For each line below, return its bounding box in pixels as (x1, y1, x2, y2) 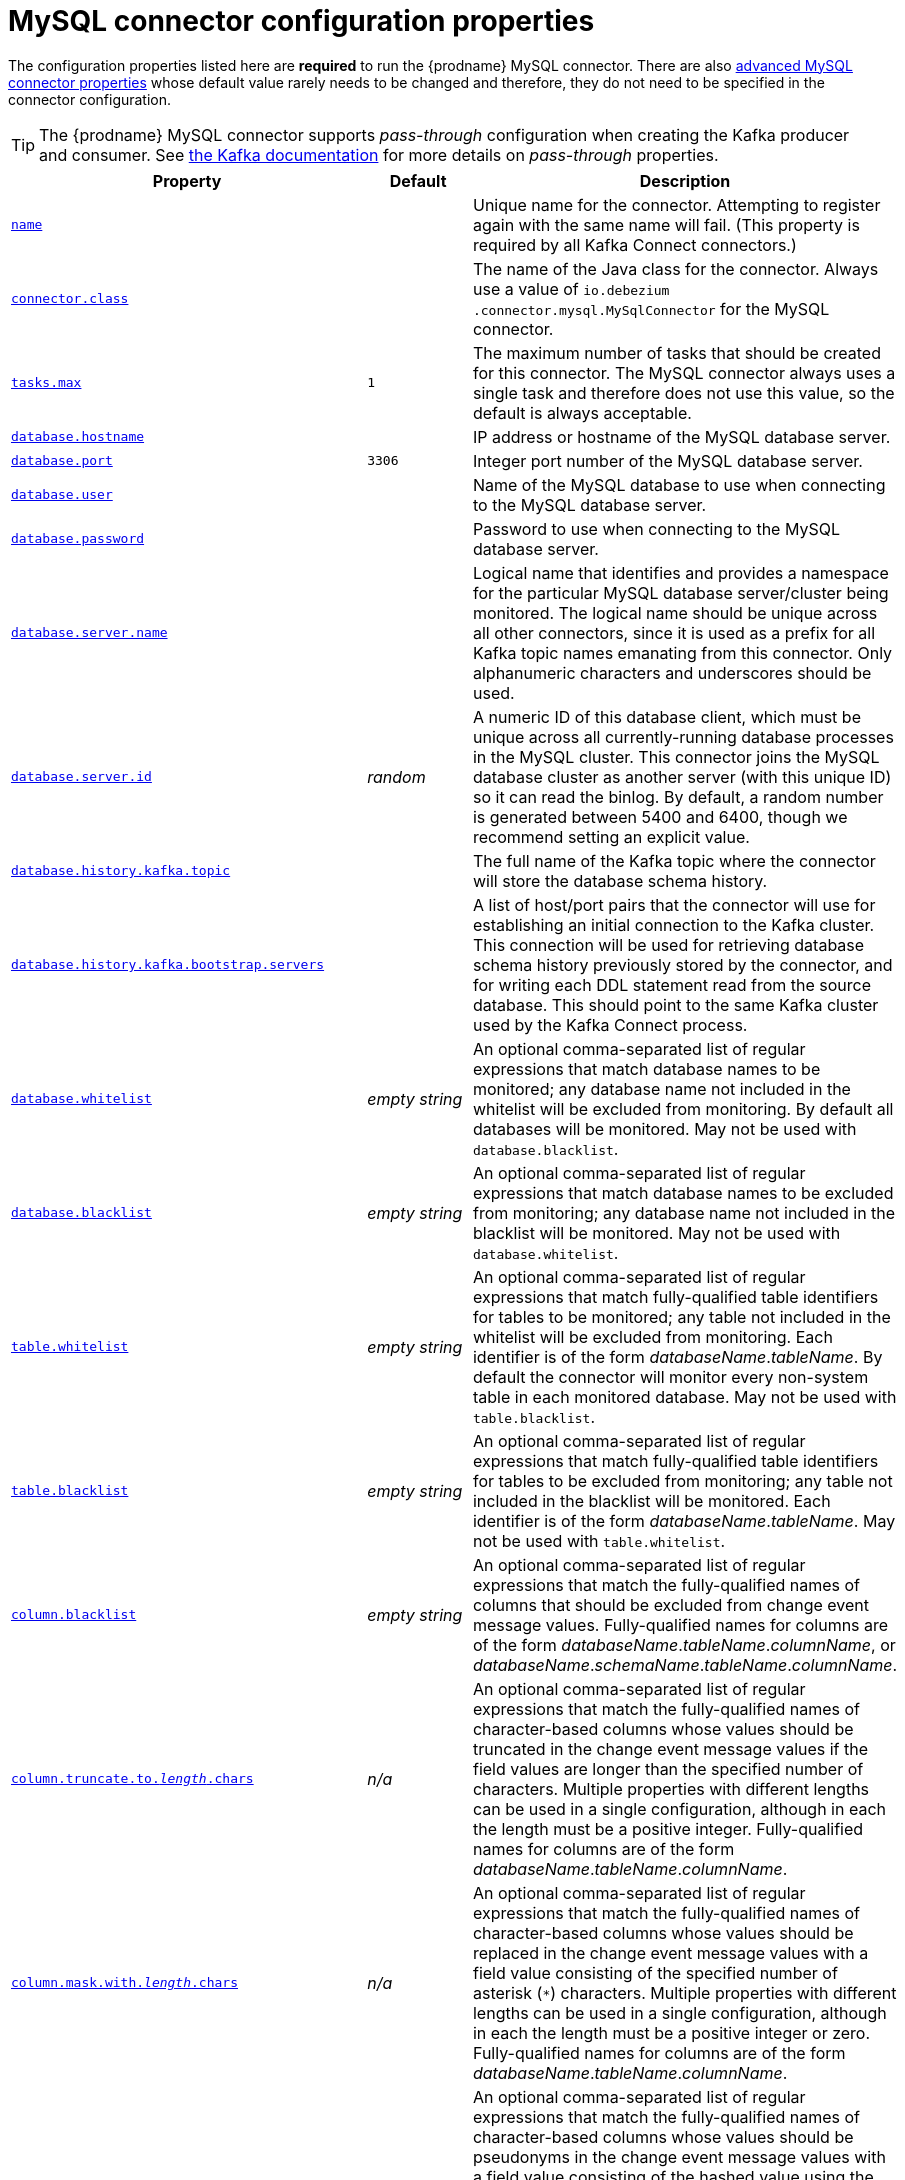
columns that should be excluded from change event (472, 1594, 870, 1615)
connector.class (11, 291, 129, 307)
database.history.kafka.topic (11, 863, 231, 879)
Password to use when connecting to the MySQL (472, 518, 841, 539)
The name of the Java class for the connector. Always (472, 258, 879, 279)
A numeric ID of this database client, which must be (472, 706, 861, 727)
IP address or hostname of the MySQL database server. (472, 426, 891, 447)
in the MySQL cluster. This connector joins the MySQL (472, 746, 880, 767)
